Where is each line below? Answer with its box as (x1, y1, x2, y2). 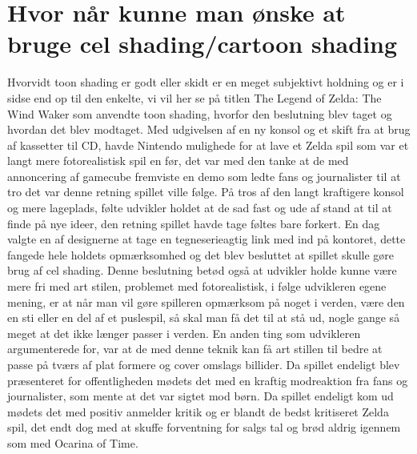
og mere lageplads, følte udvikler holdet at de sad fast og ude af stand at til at (7, 199, 392, 216)
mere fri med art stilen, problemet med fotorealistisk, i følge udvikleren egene (7, 278, 387, 295)
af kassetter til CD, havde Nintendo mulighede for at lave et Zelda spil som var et (7, 136, 409, 153)
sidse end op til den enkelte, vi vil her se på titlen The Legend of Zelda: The (7, 89, 382, 106)
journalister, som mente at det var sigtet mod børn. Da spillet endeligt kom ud (7, 388, 394, 404)
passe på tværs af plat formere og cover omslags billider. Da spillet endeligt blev (7, 356, 400, 372)
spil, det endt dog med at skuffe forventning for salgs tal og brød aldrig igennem (7, 419, 401, 436)
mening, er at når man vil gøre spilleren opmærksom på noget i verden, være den (7, 293, 405, 310)
